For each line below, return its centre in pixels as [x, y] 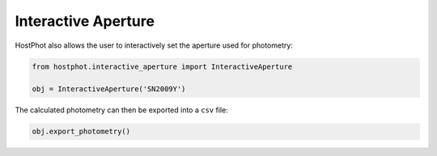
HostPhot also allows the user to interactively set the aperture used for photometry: [154, 45]
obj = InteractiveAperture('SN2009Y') [109, 89]
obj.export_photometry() [81, 132]
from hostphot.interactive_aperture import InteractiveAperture [162, 66]
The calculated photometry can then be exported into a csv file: [121, 110]
